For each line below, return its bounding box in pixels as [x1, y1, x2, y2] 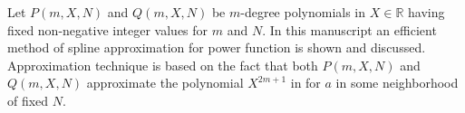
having [407, 3, 445, 21]
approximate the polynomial [86, 73, 244, 92]
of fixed [7, 90, 49, 109]
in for [290, 73, 321, 92]
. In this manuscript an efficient [262, 20, 437, 39]
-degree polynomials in [240, 3, 366, 21]
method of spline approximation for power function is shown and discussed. [7, 38, 426, 57]
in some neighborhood [335, 73, 459, 92]
